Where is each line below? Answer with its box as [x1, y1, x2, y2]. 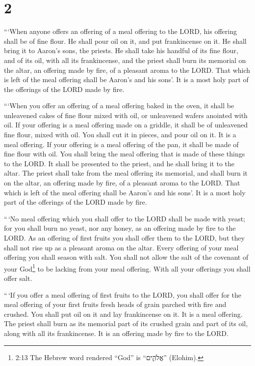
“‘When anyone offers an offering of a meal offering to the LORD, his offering [4, 26, 237, 36]
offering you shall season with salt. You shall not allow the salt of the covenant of [4, 252, 249, 262]
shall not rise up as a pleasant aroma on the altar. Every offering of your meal [4, 242, 239, 252]
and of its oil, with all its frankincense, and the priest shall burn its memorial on [4, 55, 246, 65]
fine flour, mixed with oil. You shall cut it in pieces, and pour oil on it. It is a [4, 129, 236, 140]
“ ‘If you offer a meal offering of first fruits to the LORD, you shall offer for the [4, 289, 242, 300]
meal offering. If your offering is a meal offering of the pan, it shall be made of [4, 139, 239, 149]
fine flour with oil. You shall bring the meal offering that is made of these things [4, 149, 245, 159]
